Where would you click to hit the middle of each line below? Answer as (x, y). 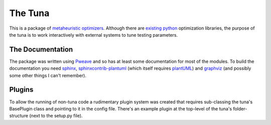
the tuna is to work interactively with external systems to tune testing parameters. (94, 35)
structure (19, 116)
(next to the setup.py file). (56, 116)
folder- (240, 108)
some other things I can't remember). (48, 75)
